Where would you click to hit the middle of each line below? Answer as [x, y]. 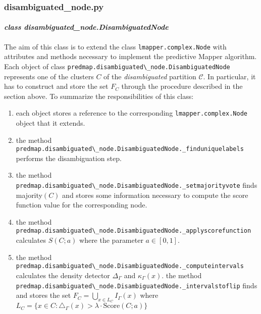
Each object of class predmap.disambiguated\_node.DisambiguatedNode [117, 66]
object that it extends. [50, 122]
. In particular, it [229, 76]
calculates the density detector [63, 275]
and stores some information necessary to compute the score [155, 195]
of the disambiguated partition [150, 76]
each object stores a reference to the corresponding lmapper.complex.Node [132, 113]
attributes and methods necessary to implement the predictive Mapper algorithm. [130, 56]
